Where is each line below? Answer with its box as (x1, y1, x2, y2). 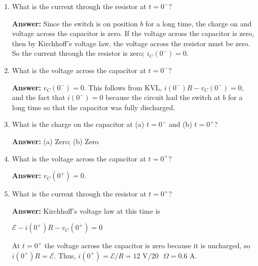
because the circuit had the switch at (105, 92, 220, 103)
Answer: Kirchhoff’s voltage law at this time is (12, 205, 161, 216)
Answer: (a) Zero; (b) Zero (12, 136, 99, 146)
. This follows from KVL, (84, 82, 162, 92)
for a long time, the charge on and (145, 18, 252, 28)
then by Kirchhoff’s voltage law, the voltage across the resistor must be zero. (12, 38, 250, 48)
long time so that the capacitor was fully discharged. (12, 102, 175, 112)
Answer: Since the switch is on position (12, 18, 138, 28)
